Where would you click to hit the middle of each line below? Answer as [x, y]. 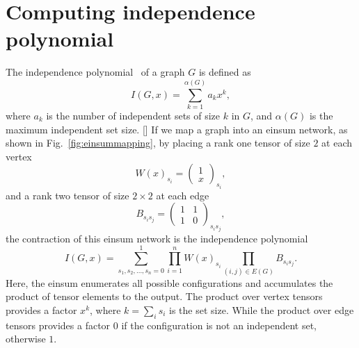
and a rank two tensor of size [67, 195]
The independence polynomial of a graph [95, 72]
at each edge [183, 195]
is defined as [225, 72]
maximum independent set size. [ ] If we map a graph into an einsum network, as [177, 129]
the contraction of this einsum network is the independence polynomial [157, 238]
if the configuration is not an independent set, [219, 325]
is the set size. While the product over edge [262, 309]
